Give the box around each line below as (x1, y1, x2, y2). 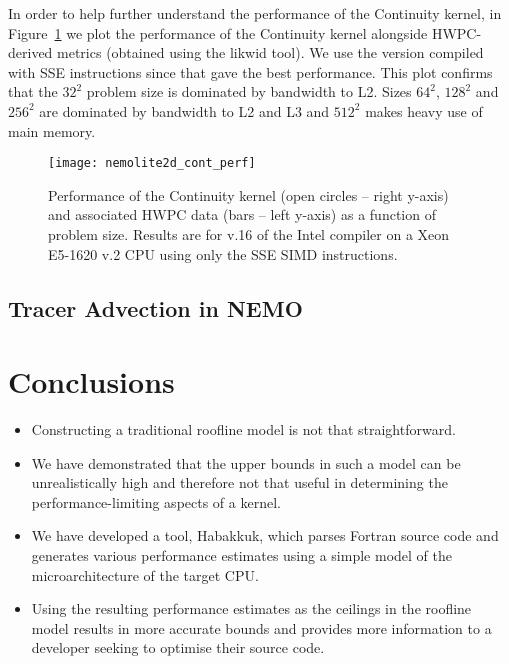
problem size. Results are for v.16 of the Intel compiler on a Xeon (48, 224, 450, 244)
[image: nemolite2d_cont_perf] (48, 156, 256, 171)
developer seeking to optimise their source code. (31, 637, 325, 658)
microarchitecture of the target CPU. (31, 564, 259, 585)
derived (8, 42, 53, 63)
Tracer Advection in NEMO (8, 292, 303, 323)
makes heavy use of (365, 100, 483, 121)
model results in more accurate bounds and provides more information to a (31, 617, 492, 638)
